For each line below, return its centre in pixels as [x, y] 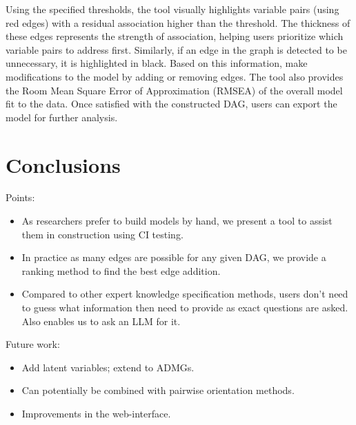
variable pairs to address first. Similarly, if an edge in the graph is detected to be [176, 49]
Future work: [33, 344]
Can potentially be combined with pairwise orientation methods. [158, 390]
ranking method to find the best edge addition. [121, 270]
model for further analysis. [62, 117]
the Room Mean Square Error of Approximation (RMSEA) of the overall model [174, 90]
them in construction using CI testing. [102, 234]
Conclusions [63, 164]
